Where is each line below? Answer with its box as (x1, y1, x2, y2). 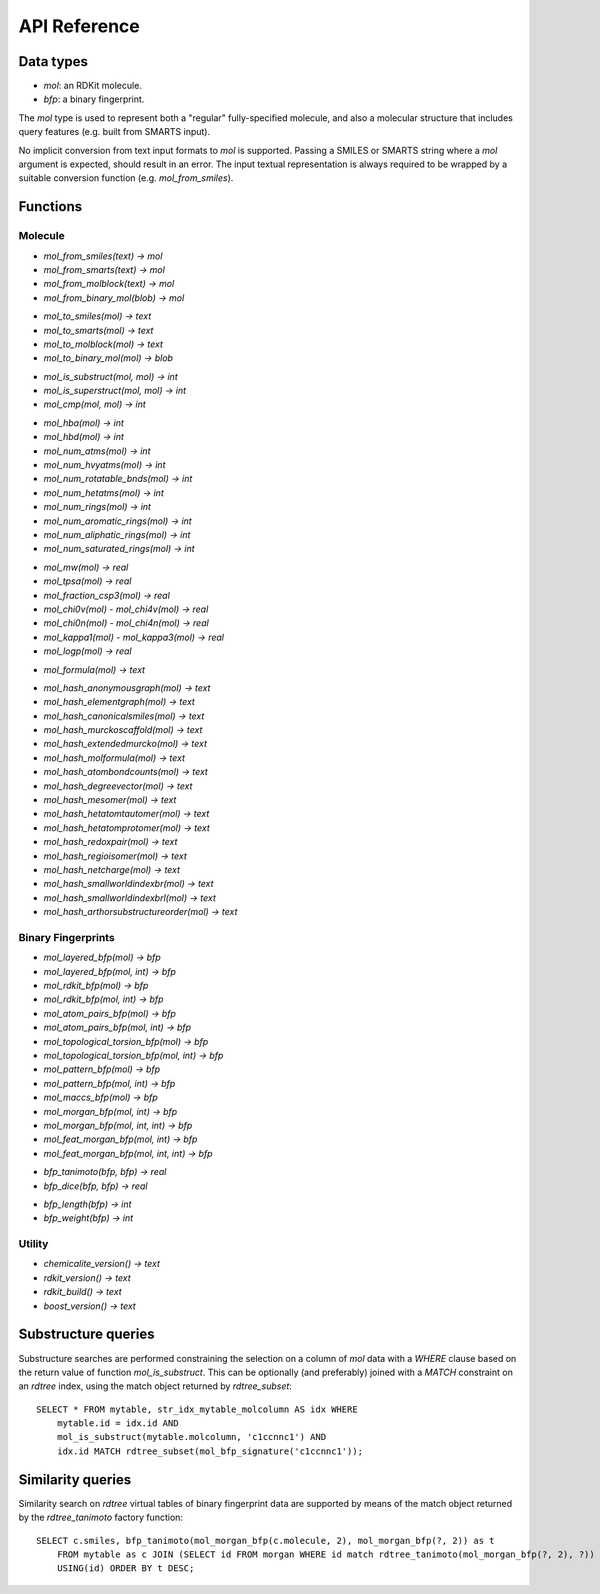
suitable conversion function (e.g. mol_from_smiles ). (18, 172, 234, 184)
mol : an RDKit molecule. (43, 80, 142, 92)
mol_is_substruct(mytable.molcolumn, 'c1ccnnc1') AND (56, 1431, 327, 1443)
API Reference (18, 15, 140, 37)
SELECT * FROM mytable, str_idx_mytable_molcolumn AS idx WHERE (36, 1403, 359, 1415)
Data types (18, 53, 89, 70)
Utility (18, 1237, 49, 1251)
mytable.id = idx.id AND (56, 1418, 179, 1429)
